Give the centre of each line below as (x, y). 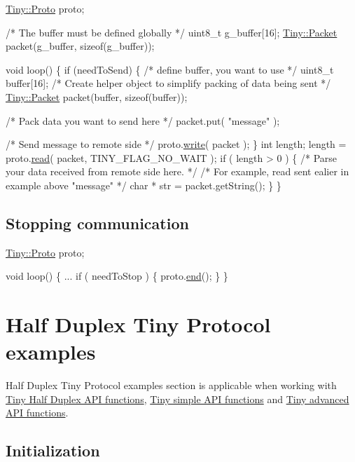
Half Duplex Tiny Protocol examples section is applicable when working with (171, 385)
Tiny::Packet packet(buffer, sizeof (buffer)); (97, 96)
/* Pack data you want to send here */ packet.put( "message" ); (143, 120)
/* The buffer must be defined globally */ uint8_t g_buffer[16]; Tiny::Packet (172, 32)
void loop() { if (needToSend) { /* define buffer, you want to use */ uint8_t (170, 69)
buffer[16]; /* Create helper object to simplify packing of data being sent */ (168, 83)
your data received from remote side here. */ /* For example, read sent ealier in (177, 171)
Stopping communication (97, 223)
